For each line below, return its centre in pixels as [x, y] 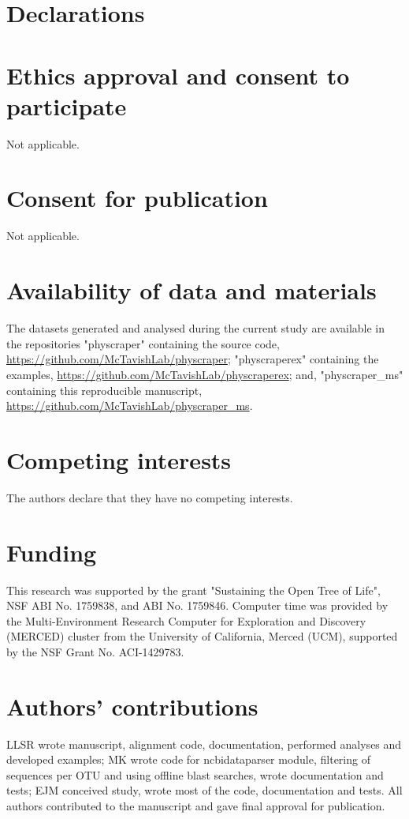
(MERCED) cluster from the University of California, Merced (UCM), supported [202, 636]
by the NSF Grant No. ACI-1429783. [95, 651]
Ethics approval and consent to [178, 75]
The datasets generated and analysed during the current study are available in [196, 328]
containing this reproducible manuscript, [104, 390]
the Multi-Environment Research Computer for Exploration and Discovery [186, 620]
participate [67, 105]
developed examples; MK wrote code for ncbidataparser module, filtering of [188, 759]
